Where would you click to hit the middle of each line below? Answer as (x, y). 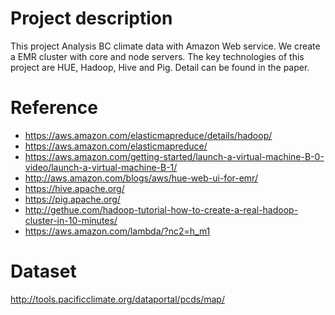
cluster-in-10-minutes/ (71, 220)
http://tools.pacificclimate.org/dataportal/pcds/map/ (117, 299)
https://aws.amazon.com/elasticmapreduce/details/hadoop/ (148, 135)
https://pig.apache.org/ (72, 199)
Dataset (43, 271)
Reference (54, 108)
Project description (91, 18)
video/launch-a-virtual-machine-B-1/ (101, 167)
